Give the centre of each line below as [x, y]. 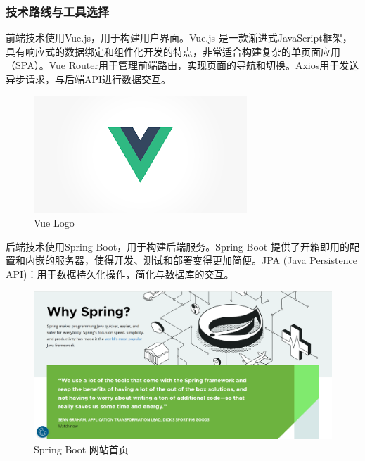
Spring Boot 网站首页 [81, 449]
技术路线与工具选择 [58, 11]
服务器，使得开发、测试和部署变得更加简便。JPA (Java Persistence [206, 260]
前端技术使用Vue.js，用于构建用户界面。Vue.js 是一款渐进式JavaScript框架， [179, 38]
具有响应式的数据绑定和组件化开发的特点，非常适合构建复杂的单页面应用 [173, 51]
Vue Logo [54, 223]
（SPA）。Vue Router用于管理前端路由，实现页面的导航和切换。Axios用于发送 [182, 65]
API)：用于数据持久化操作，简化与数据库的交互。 [120, 273]
